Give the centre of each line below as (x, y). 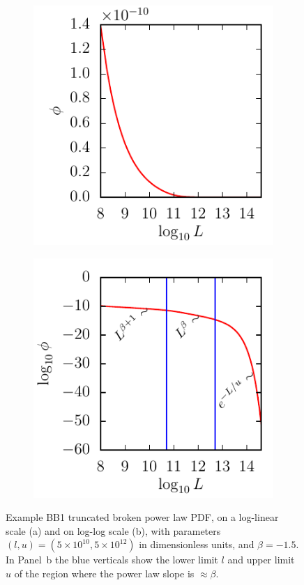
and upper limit (261, 560)
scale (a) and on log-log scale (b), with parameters (113, 530)
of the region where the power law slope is (104, 573)
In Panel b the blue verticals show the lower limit (112, 560)
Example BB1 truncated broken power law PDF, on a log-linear (142, 517)
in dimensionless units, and (197, 544)
